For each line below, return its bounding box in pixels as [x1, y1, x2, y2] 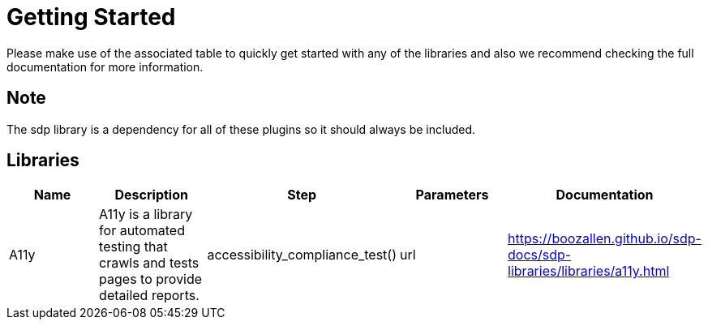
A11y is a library [99, 206, 193, 223]
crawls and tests [99, 255, 200, 272]
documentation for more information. [6, 59, 204, 74]
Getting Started [6, 3, 176, 31]
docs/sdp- [508, 247, 572, 264]
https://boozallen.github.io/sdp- [508, 230, 702, 247]
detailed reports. [99, 287, 200, 304]
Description [114, 187, 188, 204]
